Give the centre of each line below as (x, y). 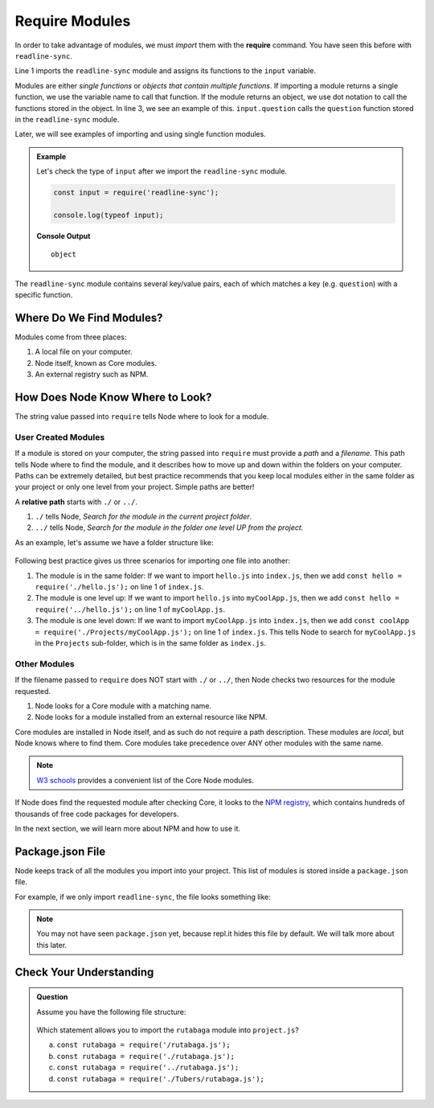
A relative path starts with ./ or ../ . (76, 502)
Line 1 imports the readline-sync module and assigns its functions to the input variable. (166, 71)
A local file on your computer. (84, 352)
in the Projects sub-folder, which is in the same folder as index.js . (151, 642)
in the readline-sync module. (67, 119)
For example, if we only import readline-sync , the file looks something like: (143, 897)
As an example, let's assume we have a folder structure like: (114, 542)
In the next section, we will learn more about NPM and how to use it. (128, 829)
